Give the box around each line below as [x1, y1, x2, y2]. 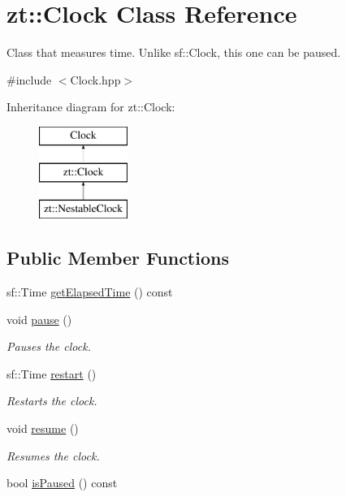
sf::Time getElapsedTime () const [6, 283, 173, 300]
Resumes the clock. [6, 447, 100, 464]
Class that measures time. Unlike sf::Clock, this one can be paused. [6, 44, 341, 61]
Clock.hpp [70, 71, 121, 88]
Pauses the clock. [6, 338, 91, 355]
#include [6, 71, 52, 88]
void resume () [6, 420, 79, 437]
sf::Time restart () [6, 365, 97, 382]
